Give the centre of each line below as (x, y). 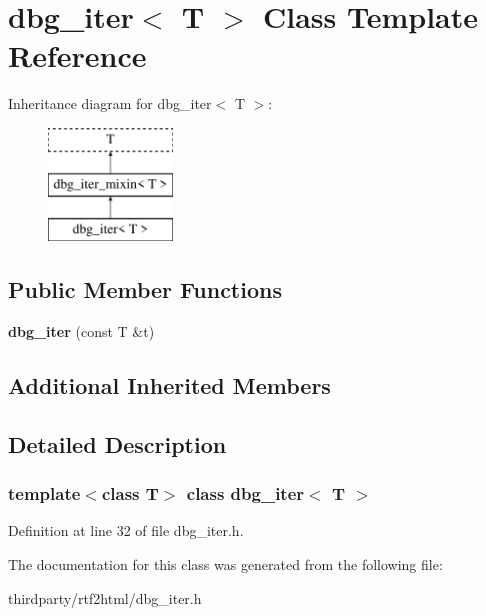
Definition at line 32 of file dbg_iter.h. (126, 530)
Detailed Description (117, 443)
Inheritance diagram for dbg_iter (110, 103)
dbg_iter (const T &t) (81, 331)
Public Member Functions (145, 289)
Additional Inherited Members (169, 385)
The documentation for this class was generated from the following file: (225, 564)
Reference (77, 55)
